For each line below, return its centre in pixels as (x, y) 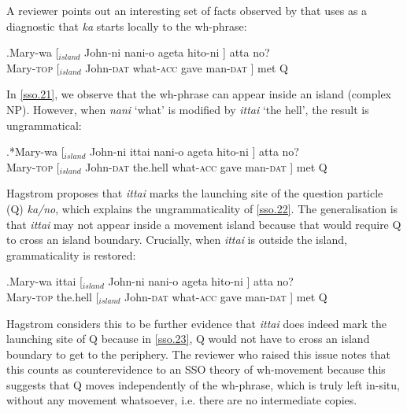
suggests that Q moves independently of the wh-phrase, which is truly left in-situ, (203, 384)
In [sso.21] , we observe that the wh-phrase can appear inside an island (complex (199, 94)
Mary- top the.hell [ (53, 296)
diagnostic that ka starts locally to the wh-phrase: (127, 26)
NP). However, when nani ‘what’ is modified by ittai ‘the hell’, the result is (188, 109)
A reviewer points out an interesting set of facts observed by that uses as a (187, 10)
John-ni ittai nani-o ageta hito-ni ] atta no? (194, 151)
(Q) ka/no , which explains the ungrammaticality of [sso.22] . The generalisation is (202, 208)
